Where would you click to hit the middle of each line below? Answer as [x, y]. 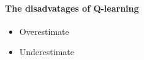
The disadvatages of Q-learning [72, 8]
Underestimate [47, 52]
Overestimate [44, 31]
